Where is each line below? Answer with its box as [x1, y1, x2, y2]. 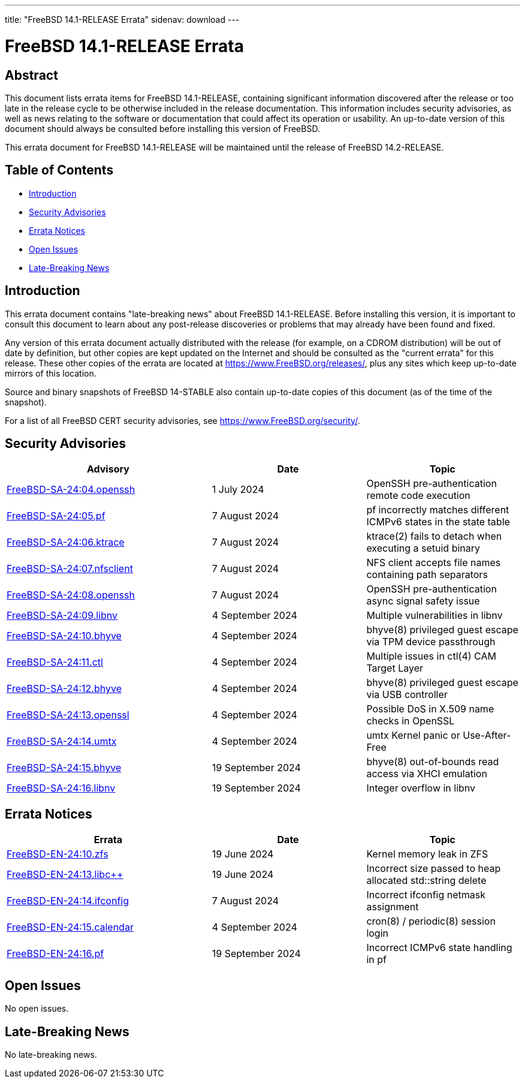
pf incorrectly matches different [366, 504, 509, 516]
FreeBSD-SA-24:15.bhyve [7, 762, 122, 774]
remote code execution [366, 489, 470, 502]
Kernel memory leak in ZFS [366, 848, 488, 861]
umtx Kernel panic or [366, 729, 460, 742]
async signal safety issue [366, 595, 480, 607]
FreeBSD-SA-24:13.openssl [7, 709, 129, 721]
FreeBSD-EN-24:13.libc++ [7, 868, 123, 881]
